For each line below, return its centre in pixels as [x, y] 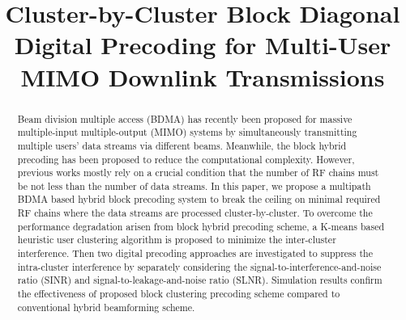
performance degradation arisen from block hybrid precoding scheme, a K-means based [201, 226]
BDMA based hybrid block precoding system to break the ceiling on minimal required [199, 199]
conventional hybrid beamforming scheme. [106, 307]
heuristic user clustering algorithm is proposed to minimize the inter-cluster [177, 240]
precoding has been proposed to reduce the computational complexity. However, [186, 159]
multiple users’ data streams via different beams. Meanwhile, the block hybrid [182, 145]
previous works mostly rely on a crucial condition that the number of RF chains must [198, 173]
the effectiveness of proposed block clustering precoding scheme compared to [179, 294]
